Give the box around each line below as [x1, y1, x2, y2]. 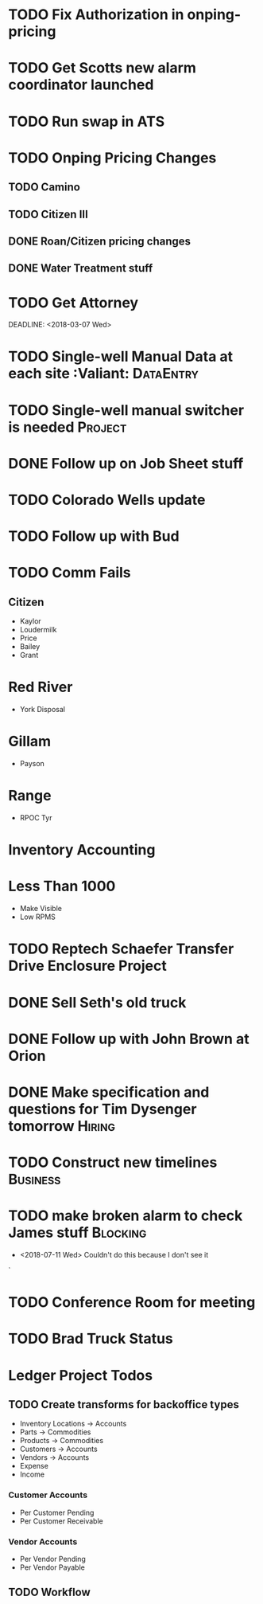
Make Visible [19, 904, 62, 913]
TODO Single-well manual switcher [8, 401, 245, 419]
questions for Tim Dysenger [8, 1100, 197, 1118]
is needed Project [8, 418, 127, 436]
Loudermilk [19, 625, 57, 635]
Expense [19, 1461, 49, 1471]
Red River [8, 679, 73, 696]
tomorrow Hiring [8, 1117, 115, 1135]
